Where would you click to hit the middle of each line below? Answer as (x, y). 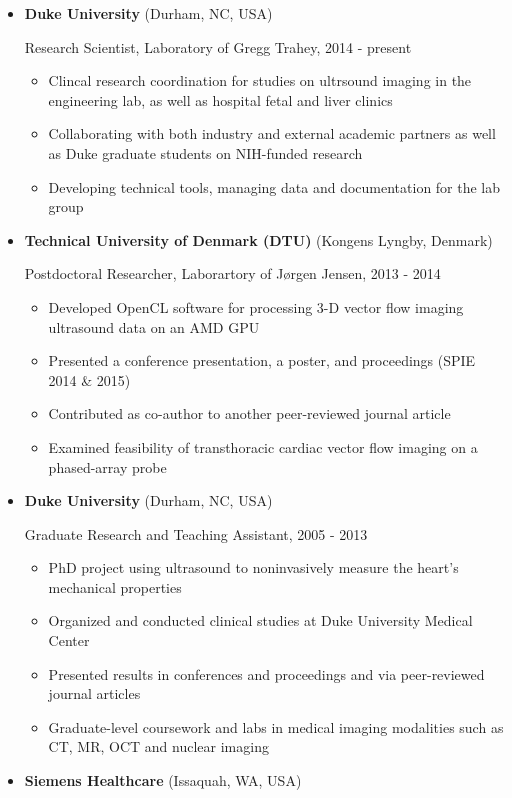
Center (69, 640)
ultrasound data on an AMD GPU (154, 326)
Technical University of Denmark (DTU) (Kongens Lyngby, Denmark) (258, 239)
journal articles (94, 693)
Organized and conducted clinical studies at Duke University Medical (260, 620)
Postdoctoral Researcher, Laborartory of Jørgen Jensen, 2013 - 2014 (232, 273)
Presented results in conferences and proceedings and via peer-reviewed (266, 673)
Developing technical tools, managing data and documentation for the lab (274, 186)
